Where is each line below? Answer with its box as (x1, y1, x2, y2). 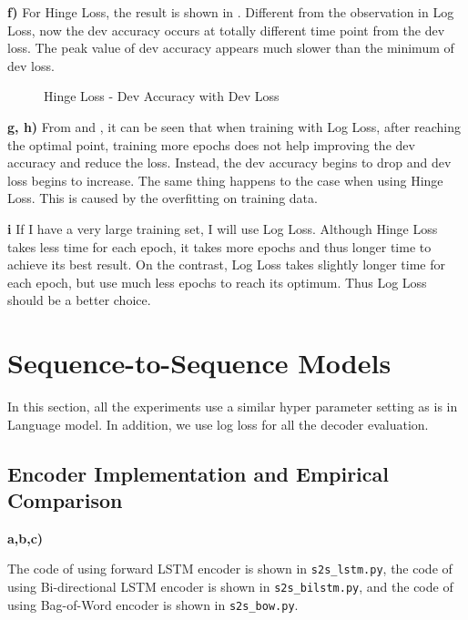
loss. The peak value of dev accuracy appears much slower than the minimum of (7, 38, 454, 57)
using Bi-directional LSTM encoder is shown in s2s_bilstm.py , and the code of (7, 577, 453, 596)
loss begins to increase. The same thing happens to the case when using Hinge (7, 170, 443, 189)
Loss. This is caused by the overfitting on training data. (7, 188, 318, 208)
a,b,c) (7, 528, 44, 547)
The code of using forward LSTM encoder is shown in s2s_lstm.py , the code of (7, 559, 453, 578)
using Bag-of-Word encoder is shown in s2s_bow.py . (7, 595, 299, 614)
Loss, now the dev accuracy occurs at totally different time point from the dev (7, 20, 445, 39)
